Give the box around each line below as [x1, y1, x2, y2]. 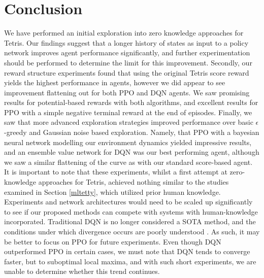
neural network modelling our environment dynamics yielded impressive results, [4, 136, 252, 147]
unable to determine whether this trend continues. [4, 266, 160, 276]
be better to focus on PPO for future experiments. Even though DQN [4, 236, 221, 247]
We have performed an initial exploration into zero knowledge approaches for [4, 27, 244, 38]
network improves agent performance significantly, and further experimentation [4, 47, 250, 58]
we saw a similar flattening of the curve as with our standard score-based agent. [4, 156, 253, 167]
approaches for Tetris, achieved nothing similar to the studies [38, 177, 229, 187]
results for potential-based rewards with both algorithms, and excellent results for [4, 97, 258, 108]
